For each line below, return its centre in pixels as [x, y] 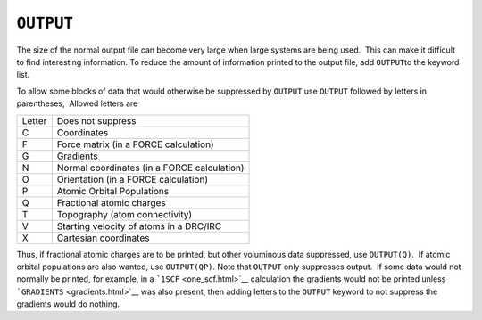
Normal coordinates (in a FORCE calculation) [150, 168]
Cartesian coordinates [103, 238]
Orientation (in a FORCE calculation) [133, 179]
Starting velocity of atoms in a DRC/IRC [139, 226]
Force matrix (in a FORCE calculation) [135, 144]
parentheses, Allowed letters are [77, 103]
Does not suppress [96, 120]
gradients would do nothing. [68, 304]
